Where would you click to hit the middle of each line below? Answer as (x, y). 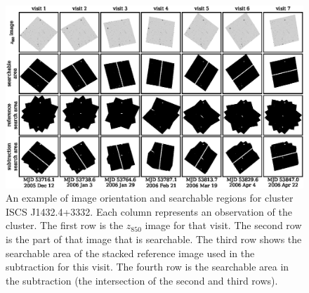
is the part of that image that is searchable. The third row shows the (154, 239)
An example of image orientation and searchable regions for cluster (150, 198)
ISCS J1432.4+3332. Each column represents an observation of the (149, 211)
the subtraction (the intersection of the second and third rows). (142, 280)
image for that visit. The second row (223, 225)
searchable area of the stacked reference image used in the (130, 253)
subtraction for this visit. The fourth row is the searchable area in (147, 267)
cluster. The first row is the (65, 225)
